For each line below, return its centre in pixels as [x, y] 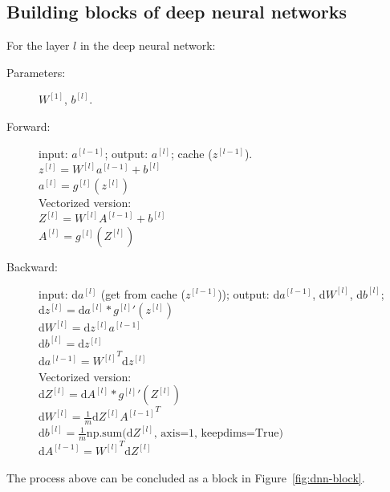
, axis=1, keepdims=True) [218, 434]
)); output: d [249, 293]
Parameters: [36, 72]
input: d [59, 293]
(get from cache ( [143, 293]
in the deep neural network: [148, 45]
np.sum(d [110, 434]
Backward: [32, 266]
